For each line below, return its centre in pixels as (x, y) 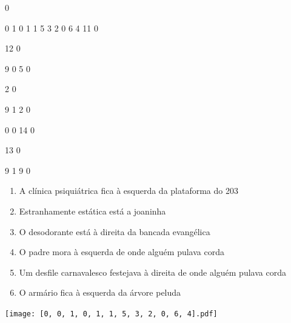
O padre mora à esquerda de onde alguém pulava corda (122, 252)
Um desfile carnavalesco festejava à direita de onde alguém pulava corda (152, 272)
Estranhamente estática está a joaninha (92, 211)
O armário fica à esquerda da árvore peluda (100, 292)
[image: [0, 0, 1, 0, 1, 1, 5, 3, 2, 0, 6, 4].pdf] (111, 314)
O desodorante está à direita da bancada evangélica (115, 231)
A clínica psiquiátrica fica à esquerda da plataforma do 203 (129, 191)
